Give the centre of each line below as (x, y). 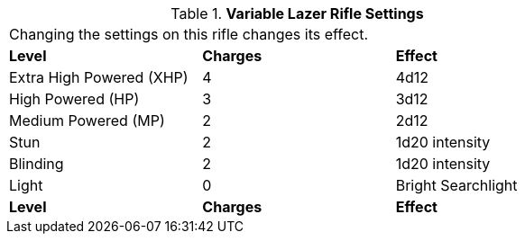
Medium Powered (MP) (87, 120)
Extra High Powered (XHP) (99, 77)
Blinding (37, 164)
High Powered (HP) (74, 99)
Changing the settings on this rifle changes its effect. (189, 34)
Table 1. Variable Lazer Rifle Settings (297, 13)
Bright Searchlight (456, 185)
